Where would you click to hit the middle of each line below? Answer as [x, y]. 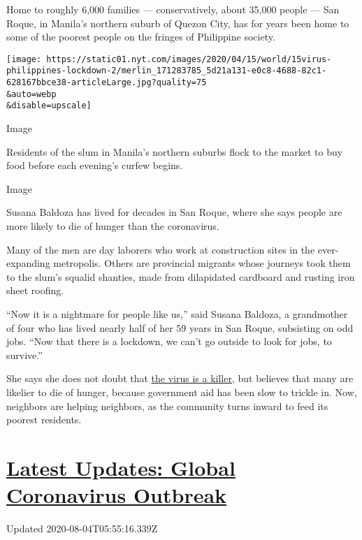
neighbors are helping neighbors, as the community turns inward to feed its [167, 406]
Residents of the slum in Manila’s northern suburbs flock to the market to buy [175, 151]
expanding [28, 263]
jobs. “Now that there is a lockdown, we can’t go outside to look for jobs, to [169, 341]
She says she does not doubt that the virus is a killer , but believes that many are [180, 378]
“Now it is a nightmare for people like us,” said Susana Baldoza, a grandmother [177, 314]
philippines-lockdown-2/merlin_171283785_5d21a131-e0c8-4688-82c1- [167, 71]
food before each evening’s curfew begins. [95, 165]
